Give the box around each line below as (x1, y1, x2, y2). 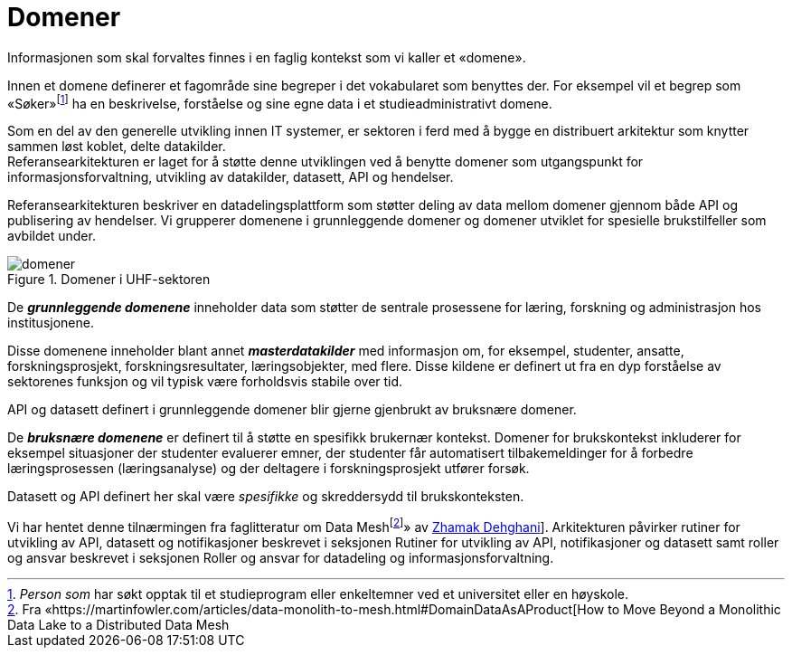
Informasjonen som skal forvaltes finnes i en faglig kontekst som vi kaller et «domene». (7, 49, 526, 65)
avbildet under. (7, 228, 96, 244)
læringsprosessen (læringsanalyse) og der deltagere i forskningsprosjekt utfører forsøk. (7, 460, 530, 477)
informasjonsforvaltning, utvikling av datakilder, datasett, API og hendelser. (7, 169, 454, 185)
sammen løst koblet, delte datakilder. (7, 138, 226, 155)
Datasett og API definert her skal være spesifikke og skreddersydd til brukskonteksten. (7, 489, 524, 505)
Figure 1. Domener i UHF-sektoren (7, 271, 211, 288)
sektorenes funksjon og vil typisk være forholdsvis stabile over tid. (7, 374, 403, 390)
